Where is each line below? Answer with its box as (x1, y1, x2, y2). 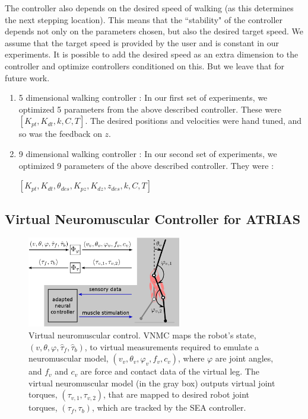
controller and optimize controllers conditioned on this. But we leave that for (5, 59, 285, 72)
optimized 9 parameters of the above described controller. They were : (18, 159, 274, 171)
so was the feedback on (18, 127, 102, 140)
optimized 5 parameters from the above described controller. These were (18, 103, 282, 115)
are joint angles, (215, 352, 274, 364)
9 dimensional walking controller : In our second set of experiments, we (18, 147, 277, 159)
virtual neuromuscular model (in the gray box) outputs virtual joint (28, 376, 275, 389)
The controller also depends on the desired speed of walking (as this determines (5, 2, 294, 14)
